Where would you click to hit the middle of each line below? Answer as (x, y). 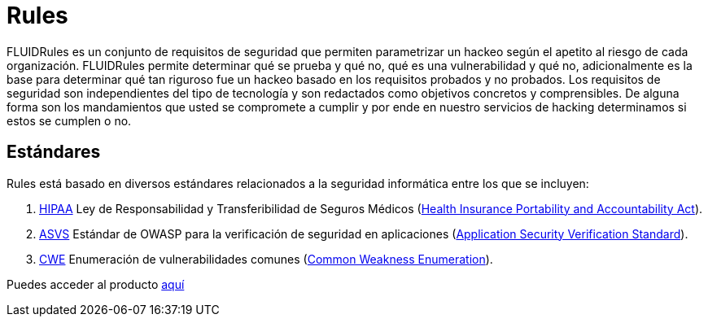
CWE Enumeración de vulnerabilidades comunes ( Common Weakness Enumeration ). (266, 259)
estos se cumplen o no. (69, 120)
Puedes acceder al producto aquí (96, 284)
